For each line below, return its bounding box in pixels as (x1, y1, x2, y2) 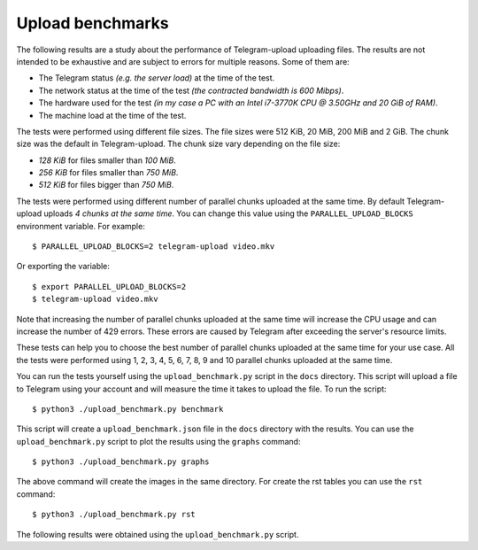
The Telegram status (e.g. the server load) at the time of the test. (38, 73, 275, 83)
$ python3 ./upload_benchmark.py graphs (32, 457, 210, 467)
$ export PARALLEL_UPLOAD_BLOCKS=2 (32, 282, 187, 291)
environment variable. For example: (16, 221, 145, 231)
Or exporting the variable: (16, 261, 111, 272)
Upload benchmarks (16, 13, 169, 33)
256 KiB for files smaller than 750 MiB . (38, 167, 179, 178)
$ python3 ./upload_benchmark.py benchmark (32, 404, 224, 414)
